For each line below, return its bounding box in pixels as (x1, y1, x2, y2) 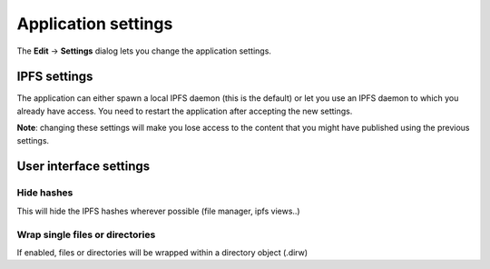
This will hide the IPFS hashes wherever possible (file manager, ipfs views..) (16, 205, 300, 216)
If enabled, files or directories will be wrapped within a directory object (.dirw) (16, 246, 309, 258)
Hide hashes (16, 186, 73, 199)
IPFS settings (16, 69, 93, 85)
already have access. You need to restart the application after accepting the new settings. (16, 105, 353, 116)
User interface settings (16, 159, 151, 174)
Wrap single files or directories (16, 228, 156, 241)
